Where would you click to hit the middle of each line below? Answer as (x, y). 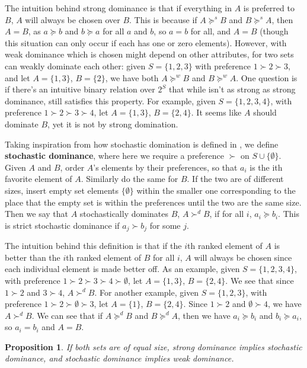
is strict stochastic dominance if (62, 225)
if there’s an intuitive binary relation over (80, 89)
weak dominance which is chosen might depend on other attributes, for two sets (149, 54)
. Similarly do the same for (129, 179)
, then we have (204, 315)
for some (165, 225)
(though (274, 31)
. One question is (267, 77)
